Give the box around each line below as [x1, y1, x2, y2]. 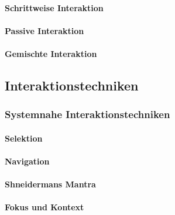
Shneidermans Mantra [5, 178, 96, 190]
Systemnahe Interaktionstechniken [5, 107, 170, 122]
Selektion [5, 132, 43, 144]
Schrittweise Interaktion [5, 1, 104, 14]
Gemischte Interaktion [5, 47, 97, 59]
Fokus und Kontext [5, 201, 84, 213]
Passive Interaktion [5, 24, 84, 36]
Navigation [5, 154, 50, 167]
